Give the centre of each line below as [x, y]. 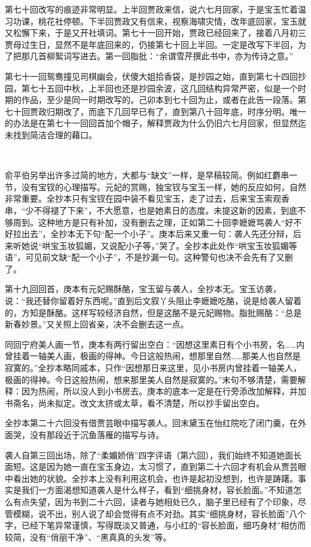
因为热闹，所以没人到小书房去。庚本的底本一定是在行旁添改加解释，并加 [164, 391]
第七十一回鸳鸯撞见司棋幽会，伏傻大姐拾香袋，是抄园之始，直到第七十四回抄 [155, 76]
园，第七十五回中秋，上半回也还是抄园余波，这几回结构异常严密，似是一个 [151, 88]
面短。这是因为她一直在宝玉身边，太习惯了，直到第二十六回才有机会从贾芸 [151, 467]
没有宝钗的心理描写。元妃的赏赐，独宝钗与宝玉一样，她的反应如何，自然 [164, 186]
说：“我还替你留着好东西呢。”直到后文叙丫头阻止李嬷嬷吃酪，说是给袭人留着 [153, 301]
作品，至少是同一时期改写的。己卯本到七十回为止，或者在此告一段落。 [159, 100]
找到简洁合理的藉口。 [55, 134]
